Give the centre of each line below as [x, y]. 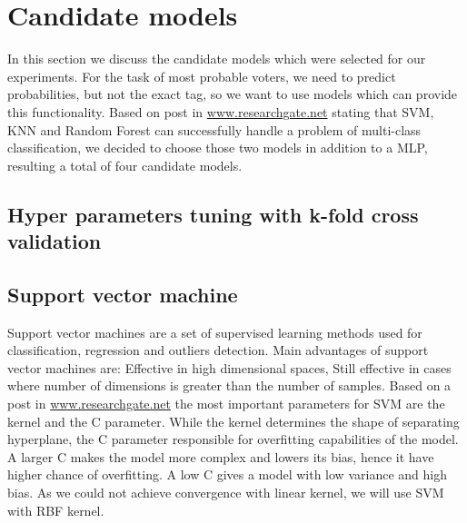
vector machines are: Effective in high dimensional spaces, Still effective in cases [229, 367]
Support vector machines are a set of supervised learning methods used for [215, 332]
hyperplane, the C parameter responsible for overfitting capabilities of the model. [233, 439]
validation [55, 241]
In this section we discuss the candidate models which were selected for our [217, 59]
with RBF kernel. [56, 510]
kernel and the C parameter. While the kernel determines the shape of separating [233, 421]
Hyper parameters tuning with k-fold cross [213, 214]
